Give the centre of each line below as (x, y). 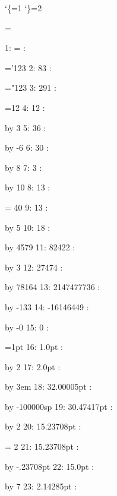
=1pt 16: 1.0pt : (34, 347)
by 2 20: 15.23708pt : (43, 426)
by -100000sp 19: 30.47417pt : (59, 406)
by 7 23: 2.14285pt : (41, 486)
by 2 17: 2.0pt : (33, 366)
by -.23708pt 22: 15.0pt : (50, 466)
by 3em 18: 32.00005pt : (48, 387)
